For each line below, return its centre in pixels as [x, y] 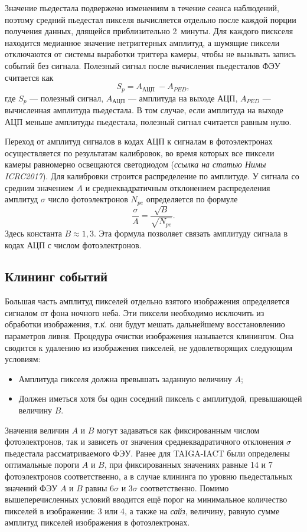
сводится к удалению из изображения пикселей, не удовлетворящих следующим [149, 347]
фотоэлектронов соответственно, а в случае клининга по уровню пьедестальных [149, 476]
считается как [29, 77]
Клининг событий [56, 276]
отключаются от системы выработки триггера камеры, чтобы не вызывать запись [150, 54]
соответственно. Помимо [184, 487]
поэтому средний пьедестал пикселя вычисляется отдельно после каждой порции [151, 19]
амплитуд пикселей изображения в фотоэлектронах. [97, 522]
